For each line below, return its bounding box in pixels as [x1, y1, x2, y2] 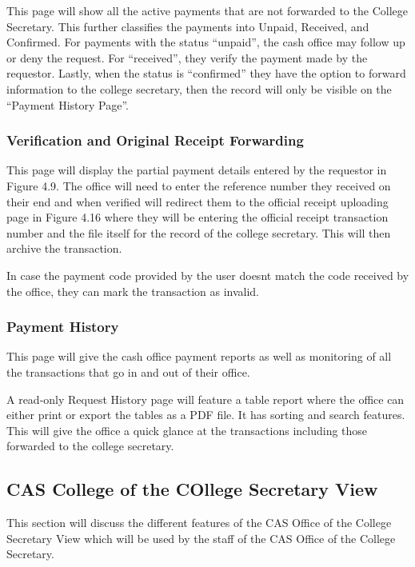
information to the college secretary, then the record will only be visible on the [6, 80, 392, 97]
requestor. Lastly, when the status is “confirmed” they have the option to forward [6, 65, 406, 82]
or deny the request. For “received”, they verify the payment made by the [6, 49, 368, 66]
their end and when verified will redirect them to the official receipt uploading [6, 193, 389, 210]
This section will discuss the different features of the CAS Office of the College [6, 514, 392, 531]
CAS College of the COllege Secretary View [6, 477, 378, 501]
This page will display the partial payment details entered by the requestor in [6, 162, 387, 178]
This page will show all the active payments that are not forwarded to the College [6, 2, 408, 18]
